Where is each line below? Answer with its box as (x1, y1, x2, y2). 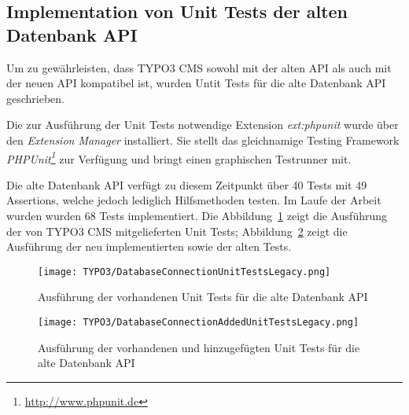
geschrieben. (6, 90, 65, 106)
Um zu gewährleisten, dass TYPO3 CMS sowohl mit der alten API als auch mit (6, 59, 392, 75)
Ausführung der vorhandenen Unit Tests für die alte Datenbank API (38, 288, 368, 305)
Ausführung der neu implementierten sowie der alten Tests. (6, 238, 292, 255)
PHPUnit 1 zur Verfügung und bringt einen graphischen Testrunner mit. (6, 148, 352, 167)
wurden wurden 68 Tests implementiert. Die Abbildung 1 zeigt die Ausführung (6, 207, 388, 223)
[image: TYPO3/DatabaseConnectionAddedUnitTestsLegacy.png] (38, 317, 359, 329)
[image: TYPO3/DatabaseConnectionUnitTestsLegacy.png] (38, 266, 331, 277)
